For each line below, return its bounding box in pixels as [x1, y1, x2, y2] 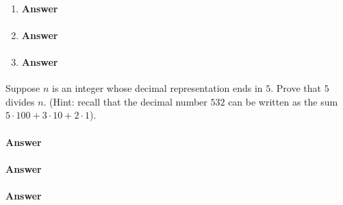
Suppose [5, 81, 40, 95]
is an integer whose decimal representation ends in [51, 81, 263, 95]
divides [5, 94, 35, 108]
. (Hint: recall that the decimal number [43, 94, 207, 108]
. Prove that [270, 81, 322, 95]
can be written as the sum [228, 94, 338, 108]
